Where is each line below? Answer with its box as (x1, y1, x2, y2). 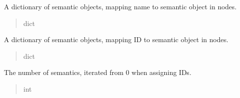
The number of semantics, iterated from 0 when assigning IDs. (4, 67, 191, 77)
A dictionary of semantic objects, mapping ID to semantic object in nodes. (4, 34, 229, 45)
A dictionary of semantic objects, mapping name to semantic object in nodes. (4, 1, 237, 11)
